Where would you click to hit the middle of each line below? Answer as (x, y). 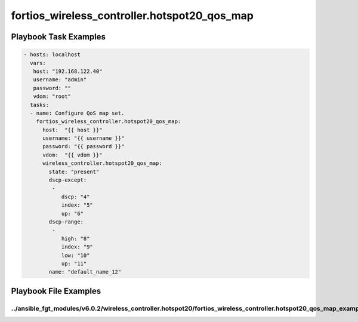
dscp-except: (68, 180)
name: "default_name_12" (85, 272)
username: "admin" (60, 80)
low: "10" (75, 255)
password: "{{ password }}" (84, 147)
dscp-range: (66, 222)
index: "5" (77, 205)
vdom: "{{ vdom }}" (72, 155)
